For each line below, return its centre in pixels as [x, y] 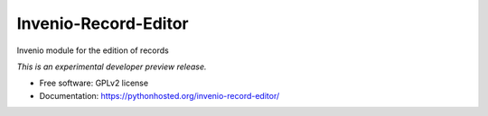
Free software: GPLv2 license [94, 83]
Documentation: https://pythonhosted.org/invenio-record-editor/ [160, 95]
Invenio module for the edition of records [93, 50]
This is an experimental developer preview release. [112, 67]
